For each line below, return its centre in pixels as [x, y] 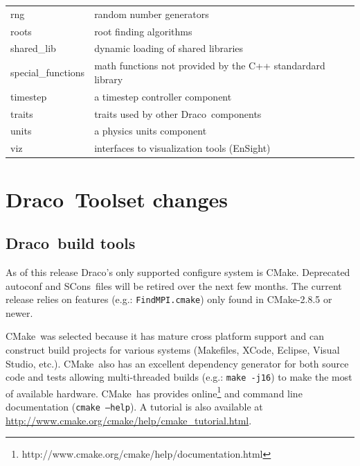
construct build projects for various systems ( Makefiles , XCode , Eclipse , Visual [173, 349]
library [109, 79]
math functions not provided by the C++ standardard [210, 66]
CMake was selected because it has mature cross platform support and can [165, 336]
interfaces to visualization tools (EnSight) [182, 148]
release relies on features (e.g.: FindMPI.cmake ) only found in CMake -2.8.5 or [169, 299]
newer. [19, 312]
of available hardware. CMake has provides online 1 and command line [154, 392]
